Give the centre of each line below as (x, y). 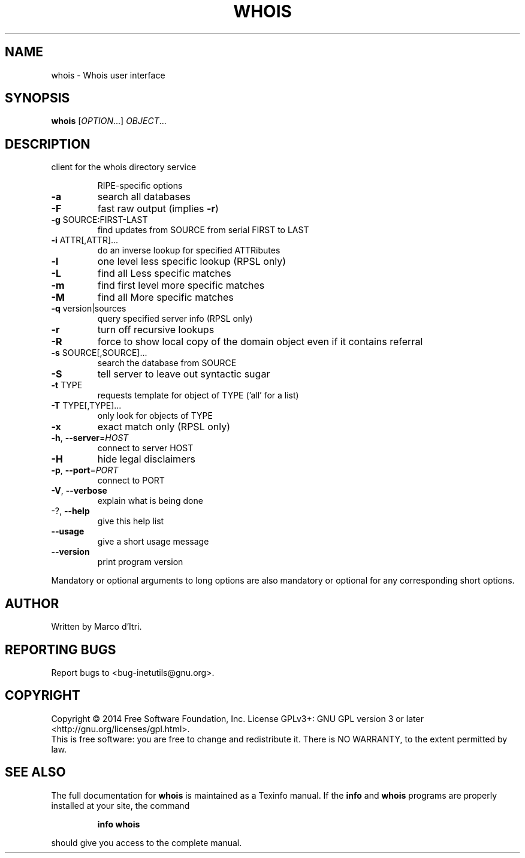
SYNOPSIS (37, 98)
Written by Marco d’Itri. (96, 627)
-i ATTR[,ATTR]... (85, 240)
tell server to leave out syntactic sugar (184, 374)
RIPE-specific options (140, 186)
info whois (119, 824)
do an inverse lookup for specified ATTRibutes (189, 250)
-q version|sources (89, 309)
